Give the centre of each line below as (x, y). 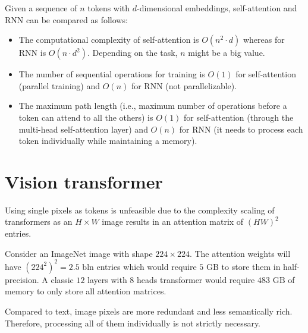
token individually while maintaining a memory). (108, 141)
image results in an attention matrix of (173, 222)
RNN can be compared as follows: (66, 19)
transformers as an (39, 222)
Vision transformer (84, 181)
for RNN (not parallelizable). (184, 85)
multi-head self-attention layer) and (83, 129)
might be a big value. (227, 53)
